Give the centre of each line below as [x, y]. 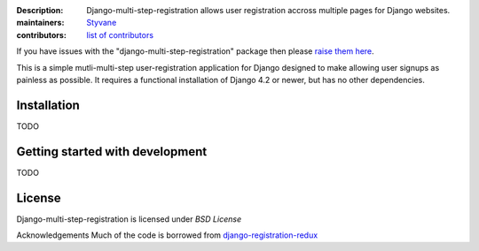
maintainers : [40, 23]
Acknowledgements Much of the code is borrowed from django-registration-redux [167, 235]
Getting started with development [112, 152]
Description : [40, 10]
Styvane [102, 23]
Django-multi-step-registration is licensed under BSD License [129, 219]
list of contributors [120, 34]
